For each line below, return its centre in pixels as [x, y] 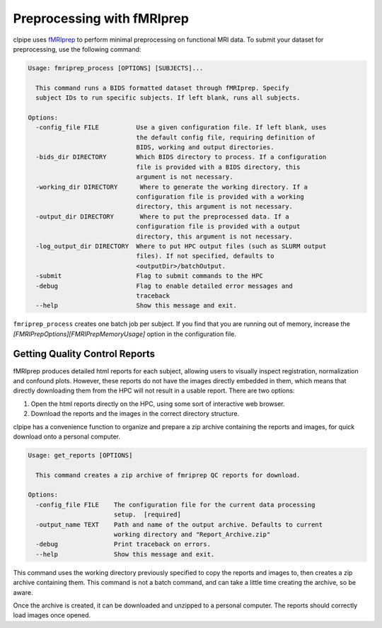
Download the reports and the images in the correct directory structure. [135, 414]
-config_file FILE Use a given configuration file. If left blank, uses [181, 128]
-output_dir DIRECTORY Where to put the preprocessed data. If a [162, 216]
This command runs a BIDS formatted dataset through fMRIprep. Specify [162, 88]
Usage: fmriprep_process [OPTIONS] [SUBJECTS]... [116, 68]
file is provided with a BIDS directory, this [218, 167]
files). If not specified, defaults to [205, 256]
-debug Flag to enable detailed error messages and [164, 286]
